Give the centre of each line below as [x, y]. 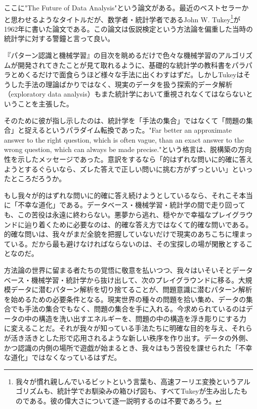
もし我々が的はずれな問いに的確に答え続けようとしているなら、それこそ [122, 195]
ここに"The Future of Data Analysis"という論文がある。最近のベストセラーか [127, 7]
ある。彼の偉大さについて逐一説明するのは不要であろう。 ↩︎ [125, 401]
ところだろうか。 [38, 179]
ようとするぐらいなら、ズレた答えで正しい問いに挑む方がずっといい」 [118, 169]
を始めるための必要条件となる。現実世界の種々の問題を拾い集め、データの [125, 299]
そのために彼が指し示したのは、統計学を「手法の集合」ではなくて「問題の [125, 120]
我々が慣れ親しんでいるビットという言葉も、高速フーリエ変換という [126, 381]
